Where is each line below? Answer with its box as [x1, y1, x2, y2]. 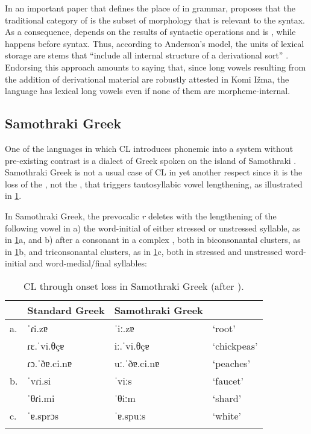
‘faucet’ [212, 373, 243, 388]
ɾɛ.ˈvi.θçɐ [27, 338, 64, 353]
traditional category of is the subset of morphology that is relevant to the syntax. [5, 13, 305, 26]
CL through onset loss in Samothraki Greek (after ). [23, 278, 244, 293]
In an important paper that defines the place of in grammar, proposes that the [5, 2, 295, 14]
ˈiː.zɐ [114, 321, 134, 335]
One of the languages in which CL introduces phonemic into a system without [5, 142, 294, 154]
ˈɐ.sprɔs [27, 408, 59, 423]
